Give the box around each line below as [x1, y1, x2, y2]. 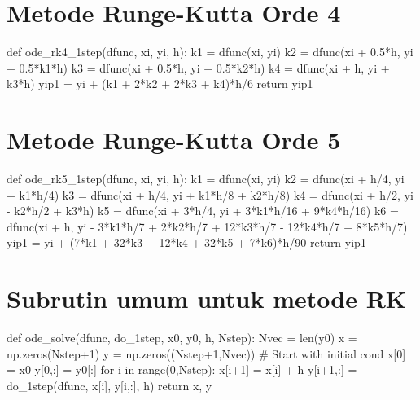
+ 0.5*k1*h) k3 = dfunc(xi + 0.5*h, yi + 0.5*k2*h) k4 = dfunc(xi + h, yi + [7, 59, 390, 76]
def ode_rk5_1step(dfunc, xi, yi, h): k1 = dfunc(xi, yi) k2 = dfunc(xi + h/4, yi [7, 170, 405, 187]
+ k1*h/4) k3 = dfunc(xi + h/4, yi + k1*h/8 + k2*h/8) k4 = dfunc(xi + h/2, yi [7, 186, 413, 203]
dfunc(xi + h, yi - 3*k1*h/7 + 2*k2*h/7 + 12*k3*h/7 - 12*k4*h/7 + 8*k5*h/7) [7, 218, 408, 235]
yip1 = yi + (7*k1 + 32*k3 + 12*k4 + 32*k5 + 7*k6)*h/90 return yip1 [7, 234, 366, 251]
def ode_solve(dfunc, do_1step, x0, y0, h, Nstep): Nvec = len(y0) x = [7, 329, 357, 346]
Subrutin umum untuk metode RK [7, 282, 407, 315]
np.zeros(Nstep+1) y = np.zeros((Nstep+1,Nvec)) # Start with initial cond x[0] [7, 345, 406, 362]
